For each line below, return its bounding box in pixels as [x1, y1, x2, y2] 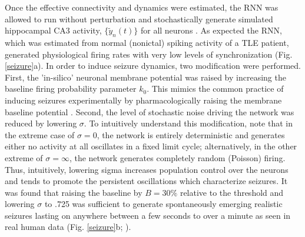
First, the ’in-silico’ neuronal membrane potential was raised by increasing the [5, 71, 286, 83]
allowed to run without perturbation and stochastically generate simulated [5, 12, 273, 25]
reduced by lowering [5, 117, 77, 129]
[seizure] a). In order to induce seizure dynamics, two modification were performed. [5, 59, 301, 72]
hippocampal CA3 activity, [5, 24, 102, 36]
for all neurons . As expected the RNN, [140, 24, 282, 36]
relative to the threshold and [180, 186, 284, 198]
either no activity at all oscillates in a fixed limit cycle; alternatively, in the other [5, 140, 297, 152]
